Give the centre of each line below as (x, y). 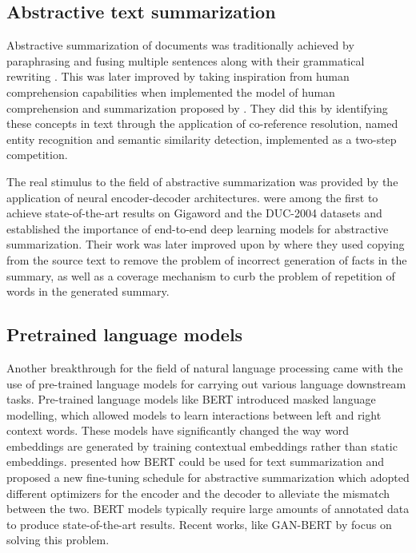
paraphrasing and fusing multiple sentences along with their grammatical (186, 60)
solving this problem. (58, 540)
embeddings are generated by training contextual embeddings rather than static (202, 446)
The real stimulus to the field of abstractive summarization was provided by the (202, 181)
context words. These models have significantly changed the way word (178, 430)
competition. (37, 155)
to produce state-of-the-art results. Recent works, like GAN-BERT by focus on (199, 524)
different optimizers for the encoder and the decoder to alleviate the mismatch (198, 493)
